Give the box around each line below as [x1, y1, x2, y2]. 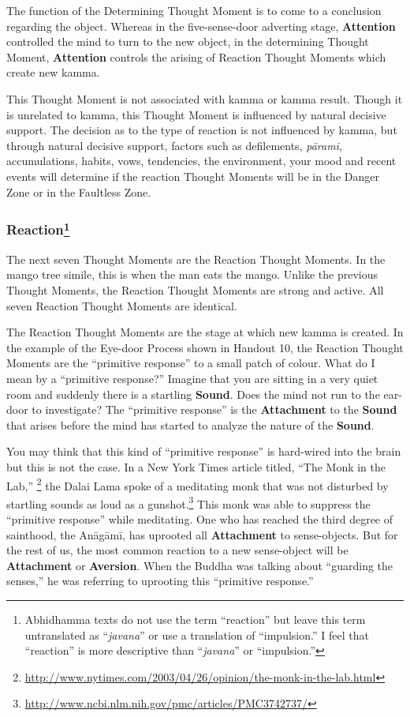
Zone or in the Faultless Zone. [6, 183, 151, 200]
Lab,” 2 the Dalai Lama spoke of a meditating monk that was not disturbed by [6, 475, 389, 494]
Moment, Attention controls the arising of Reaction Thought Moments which [6, 48, 386, 65]
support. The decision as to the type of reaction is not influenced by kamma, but [6, 122, 397, 138]
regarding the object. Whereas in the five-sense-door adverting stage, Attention [6, 17, 396, 34]
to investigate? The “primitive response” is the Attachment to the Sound [32, 401, 397, 418]
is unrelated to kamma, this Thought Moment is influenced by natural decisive [6, 106, 386, 122]
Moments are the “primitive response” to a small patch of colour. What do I [6, 355, 375, 371]
